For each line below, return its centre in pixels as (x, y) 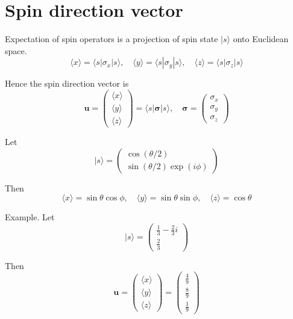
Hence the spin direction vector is (67, 83)
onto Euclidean (261, 39)
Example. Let (30, 217)
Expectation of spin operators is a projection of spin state (112, 39)
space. (16, 50)
